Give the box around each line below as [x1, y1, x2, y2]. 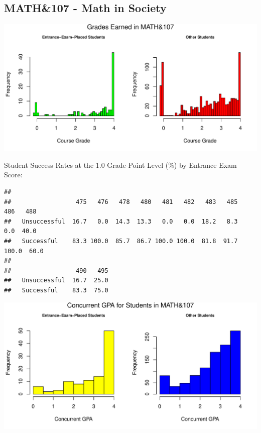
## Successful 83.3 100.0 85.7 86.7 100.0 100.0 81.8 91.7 [4, 237, 238, 245]
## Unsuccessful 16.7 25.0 [4, 277, 108, 284]
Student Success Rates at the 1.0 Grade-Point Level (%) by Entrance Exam [4, 159, 237, 170]
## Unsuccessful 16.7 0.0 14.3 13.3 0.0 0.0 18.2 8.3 [4, 218, 238, 225]
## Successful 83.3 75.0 [4, 286, 108, 294]
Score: [4, 169, 23, 180]
